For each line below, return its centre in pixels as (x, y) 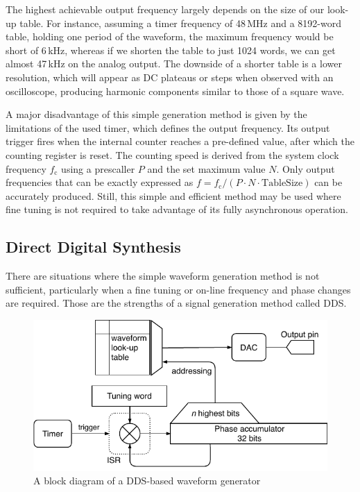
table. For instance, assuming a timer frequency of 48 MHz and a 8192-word (180, 23)
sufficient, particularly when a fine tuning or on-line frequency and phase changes (178, 289)
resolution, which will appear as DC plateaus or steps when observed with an (170, 77)
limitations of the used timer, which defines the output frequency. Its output (168, 127)
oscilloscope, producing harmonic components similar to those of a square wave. (175, 91)
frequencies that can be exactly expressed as (100, 182)
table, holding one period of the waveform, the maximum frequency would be (170, 36)
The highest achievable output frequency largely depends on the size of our (165, 9)
